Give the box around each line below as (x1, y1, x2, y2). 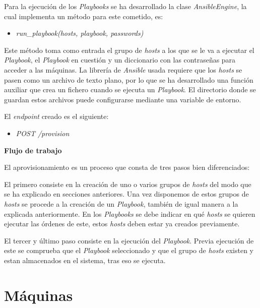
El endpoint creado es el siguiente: (4, 111, 109, 121)
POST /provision (16, 128, 70, 138)
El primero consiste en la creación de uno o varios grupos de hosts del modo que (4, 178, 251, 189)
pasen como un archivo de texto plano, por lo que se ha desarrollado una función (4, 74, 253, 85)
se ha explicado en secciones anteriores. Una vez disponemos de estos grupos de (4, 189, 249, 199)
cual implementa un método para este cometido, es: (4, 11, 163, 21)
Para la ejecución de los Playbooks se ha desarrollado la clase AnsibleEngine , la (4, 1, 247, 11)
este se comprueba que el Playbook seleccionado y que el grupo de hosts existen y (4, 245, 253, 256)
